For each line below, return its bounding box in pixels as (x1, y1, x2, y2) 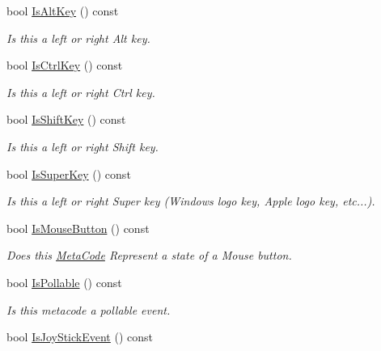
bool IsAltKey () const (6, 2, 119, 19)
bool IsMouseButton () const (6, 219, 150, 236)
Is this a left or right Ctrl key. (6, 83, 155, 100)
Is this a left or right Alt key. (6, 29, 150, 46)
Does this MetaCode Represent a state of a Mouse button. (6, 247, 292, 264)
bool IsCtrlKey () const (6, 57, 123, 74)
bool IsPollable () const (6, 273, 122, 290)
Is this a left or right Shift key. (6, 137, 159, 154)
